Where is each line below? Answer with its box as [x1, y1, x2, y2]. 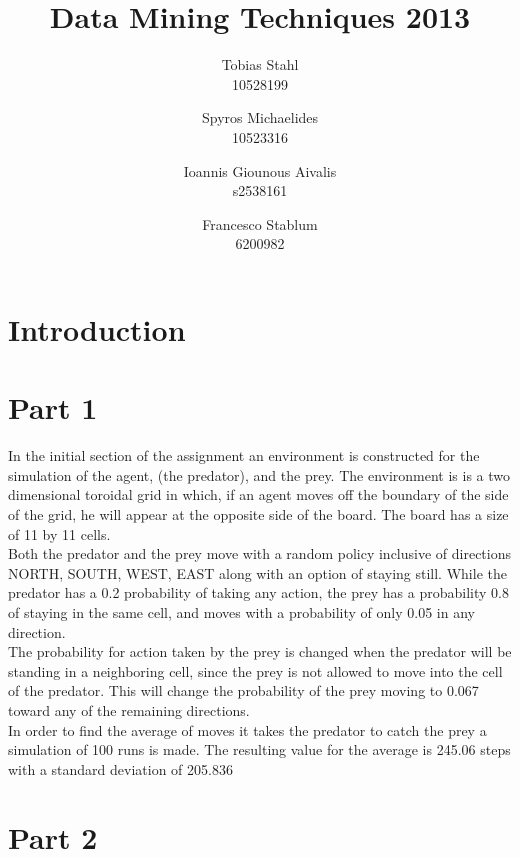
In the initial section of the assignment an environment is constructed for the [8, 445, 480, 466]
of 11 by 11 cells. [8, 523, 111, 544]
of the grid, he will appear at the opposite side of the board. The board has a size [8, 503, 509, 524]
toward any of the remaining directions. [8, 699, 250, 720]
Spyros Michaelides [201, 107, 319, 128]
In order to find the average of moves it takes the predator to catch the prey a [8, 719, 487, 740]
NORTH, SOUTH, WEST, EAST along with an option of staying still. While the [8, 562, 507, 583]
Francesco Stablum [202, 213, 318, 234]
